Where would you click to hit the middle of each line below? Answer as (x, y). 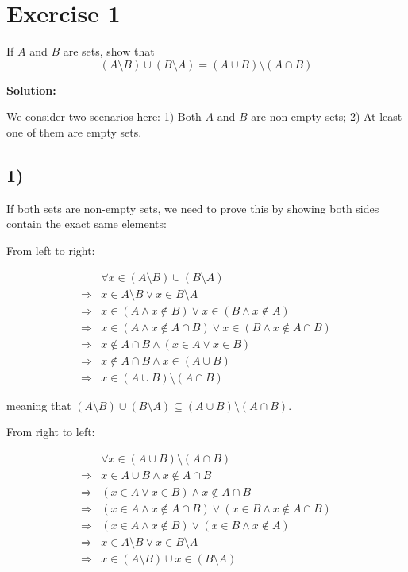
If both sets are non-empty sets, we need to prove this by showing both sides (193, 208)
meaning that (39, 405)
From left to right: (51, 250)
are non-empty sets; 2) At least (327, 116)
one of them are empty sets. (74, 131)
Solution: (31, 89)
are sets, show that (109, 51)
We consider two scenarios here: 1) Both (104, 116)
